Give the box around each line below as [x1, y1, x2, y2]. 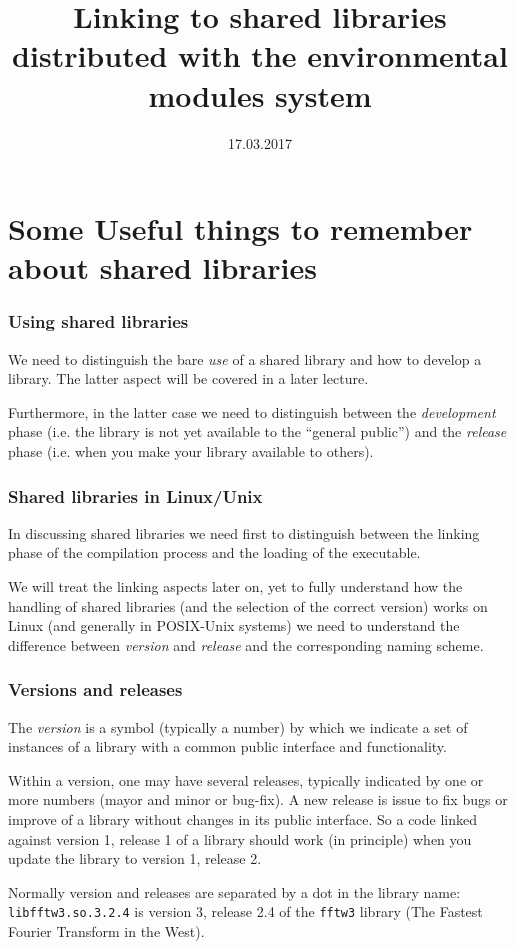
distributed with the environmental [12, 35, 508, 76]
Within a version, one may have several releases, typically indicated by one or [8, 769, 484, 790]
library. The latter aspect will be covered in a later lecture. [8, 368, 369, 389]
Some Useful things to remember [8, 208, 473, 249]
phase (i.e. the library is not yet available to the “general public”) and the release [8, 421, 507, 442]
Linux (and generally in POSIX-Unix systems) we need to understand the [8, 615, 460, 636]
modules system [148, 74, 372, 115]
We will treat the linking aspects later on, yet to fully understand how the [8, 576, 463, 597]
